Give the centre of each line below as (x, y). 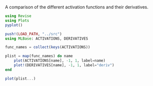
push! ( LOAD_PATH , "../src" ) (34, 34)
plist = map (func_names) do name (39, 56)
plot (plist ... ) (20, 78)
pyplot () (14, 25)
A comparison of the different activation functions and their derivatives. (77, 7)
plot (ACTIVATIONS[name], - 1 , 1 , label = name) (60, 61)
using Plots (17, 21)
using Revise (18, 16)
